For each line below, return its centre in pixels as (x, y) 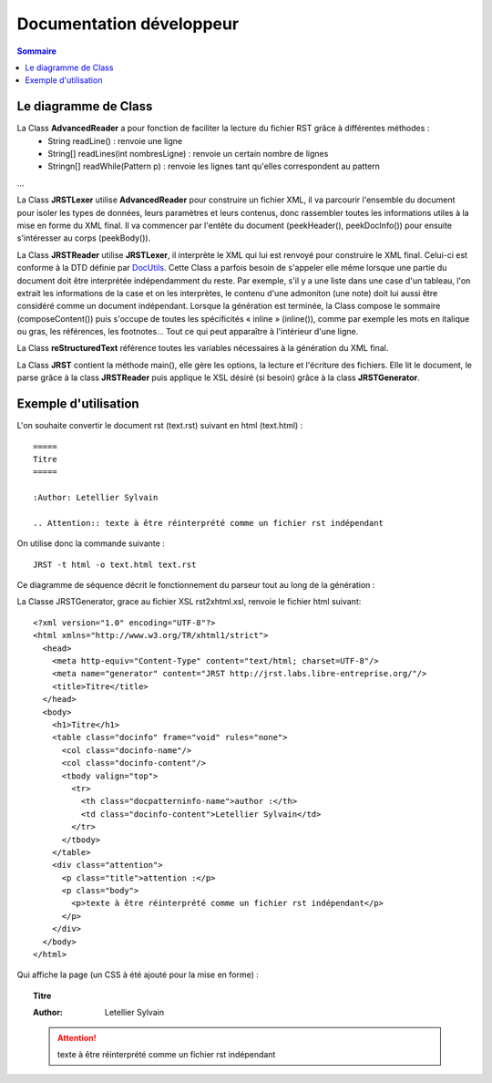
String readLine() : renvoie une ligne (115, 140)
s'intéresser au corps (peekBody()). (84, 238)
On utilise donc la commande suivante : (91, 543)
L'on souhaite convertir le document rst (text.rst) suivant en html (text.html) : (160, 426)
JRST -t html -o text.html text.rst (115, 564)
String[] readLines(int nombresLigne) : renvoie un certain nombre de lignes (188, 154)
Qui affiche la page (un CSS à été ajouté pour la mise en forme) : (138, 975)
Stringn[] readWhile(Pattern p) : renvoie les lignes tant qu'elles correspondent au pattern (214, 166)
